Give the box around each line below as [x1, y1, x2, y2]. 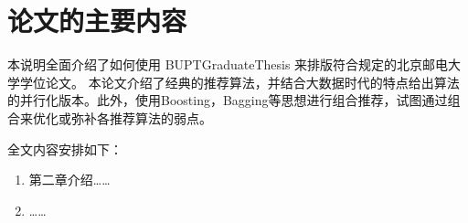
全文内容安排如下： [7, 139, 122, 158]
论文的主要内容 [7, 2, 187, 39]
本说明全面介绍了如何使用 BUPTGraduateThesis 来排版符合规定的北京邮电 [7, 55, 449, 74]
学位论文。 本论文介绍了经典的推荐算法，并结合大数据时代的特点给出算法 [19, 72, 460, 91]
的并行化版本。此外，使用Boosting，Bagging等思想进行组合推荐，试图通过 [7, 90, 448, 110]
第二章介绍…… [28, 170, 111, 189]
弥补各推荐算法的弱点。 [70, 108, 212, 127]
